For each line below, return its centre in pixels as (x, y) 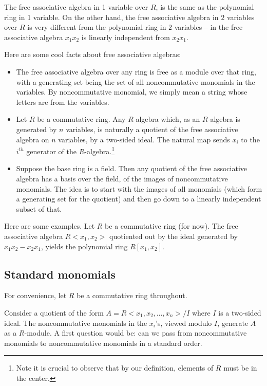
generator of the (51, 151)
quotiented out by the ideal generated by (174, 236)
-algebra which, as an (167, 119)
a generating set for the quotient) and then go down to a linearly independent (139, 199)
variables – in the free (208, 27)
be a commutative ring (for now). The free (171, 226)
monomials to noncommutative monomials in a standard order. (103, 343)
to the (250, 139)
